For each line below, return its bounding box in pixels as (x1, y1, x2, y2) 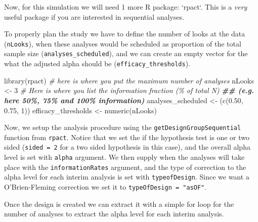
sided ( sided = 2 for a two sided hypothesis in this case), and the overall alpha (4, 142, 250, 152)
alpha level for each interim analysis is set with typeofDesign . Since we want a (4, 171, 249, 182)
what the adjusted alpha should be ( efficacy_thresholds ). (4, 58, 191, 69)
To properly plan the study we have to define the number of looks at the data (4, 28, 245, 39)
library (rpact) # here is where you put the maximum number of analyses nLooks (4, 75, 254, 85)
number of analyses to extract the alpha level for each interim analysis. (4, 208, 224, 219)
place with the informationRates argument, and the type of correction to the (4, 161, 246, 172)
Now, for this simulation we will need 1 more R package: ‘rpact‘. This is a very (4, 2, 247, 12)
